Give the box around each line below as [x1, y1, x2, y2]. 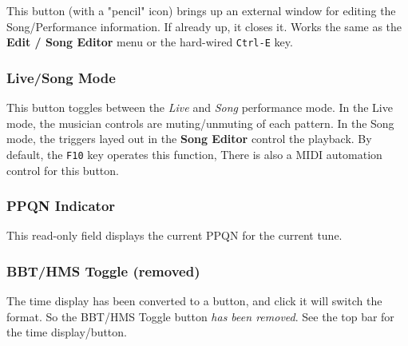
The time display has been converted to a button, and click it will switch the [6, 292, 382, 309]
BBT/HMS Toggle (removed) [6, 260, 200, 280]
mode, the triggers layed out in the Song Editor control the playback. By [6, 130, 372, 147]
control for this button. [6, 161, 119, 178]
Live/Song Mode [6, 67, 116, 87]
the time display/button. [6, 324, 127, 340]
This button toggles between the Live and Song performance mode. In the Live [6, 99, 393, 116]
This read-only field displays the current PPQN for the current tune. [6, 227, 343, 244]
